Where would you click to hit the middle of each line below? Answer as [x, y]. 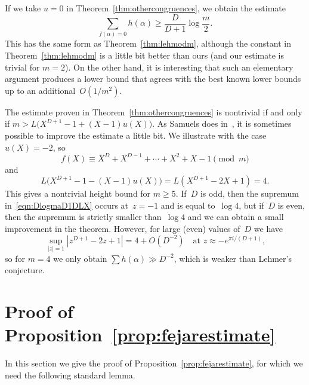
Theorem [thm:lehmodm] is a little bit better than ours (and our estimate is [144, 55]
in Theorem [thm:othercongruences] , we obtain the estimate [176, 8]
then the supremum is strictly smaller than [83, 217]
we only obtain [80, 258]
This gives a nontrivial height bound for [78, 193]
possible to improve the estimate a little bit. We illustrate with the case [136, 135]
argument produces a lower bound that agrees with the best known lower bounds [153, 79]
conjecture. [25, 270]
